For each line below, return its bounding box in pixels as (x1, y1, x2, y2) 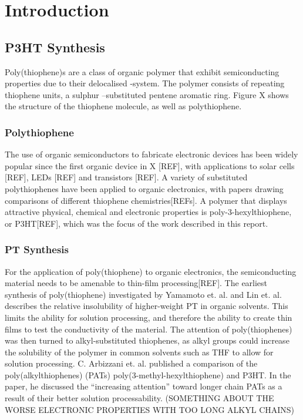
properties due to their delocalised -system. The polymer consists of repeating (5, 77, 285, 89)
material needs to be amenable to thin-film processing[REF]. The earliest (5, 277, 268, 289)
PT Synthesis (5, 242, 69, 257)
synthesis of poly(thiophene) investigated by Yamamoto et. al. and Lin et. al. (5, 288, 282, 300)
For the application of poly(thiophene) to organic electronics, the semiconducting (5, 265, 297, 277)
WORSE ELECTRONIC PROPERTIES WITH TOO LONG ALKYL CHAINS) (5, 403, 295, 415)
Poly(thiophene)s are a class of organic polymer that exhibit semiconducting (5, 65, 280, 78)
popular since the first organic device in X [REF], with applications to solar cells (5, 159, 295, 172)
